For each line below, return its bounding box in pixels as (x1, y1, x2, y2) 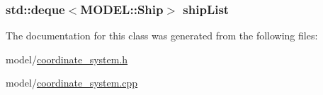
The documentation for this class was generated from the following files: (6, 28, 318, 43)
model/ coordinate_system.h (6, 51, 128, 66)
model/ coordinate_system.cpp (6, 75, 138, 90)
